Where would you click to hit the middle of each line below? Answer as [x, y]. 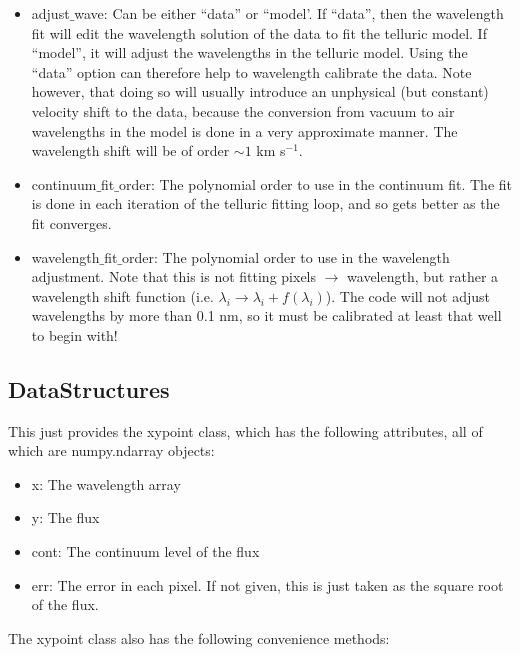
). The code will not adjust [407, 295]
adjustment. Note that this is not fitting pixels [174, 276]
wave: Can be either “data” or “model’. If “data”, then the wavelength [289, 13]
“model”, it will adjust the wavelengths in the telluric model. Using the [249, 52]
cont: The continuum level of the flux [145, 551]
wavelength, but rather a [423, 276]
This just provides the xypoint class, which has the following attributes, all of [245, 430]
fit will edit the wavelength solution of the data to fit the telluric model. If [259, 32]
